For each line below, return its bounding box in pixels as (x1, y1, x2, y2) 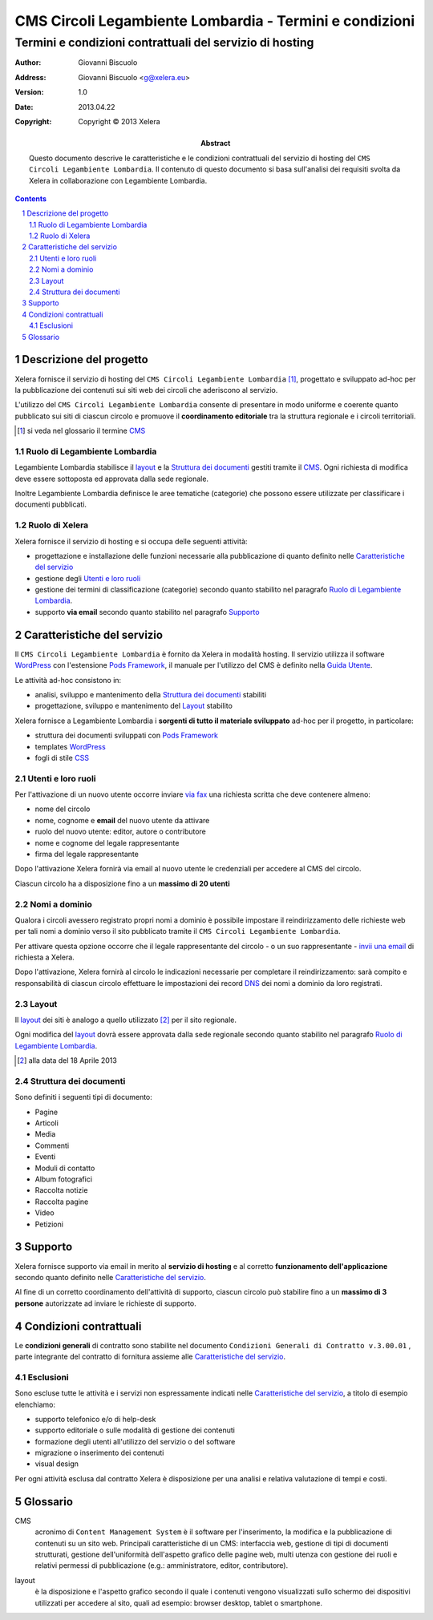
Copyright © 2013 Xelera (78, 116, 160, 126)
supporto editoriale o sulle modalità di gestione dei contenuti (34, 1425, 236, 1435)
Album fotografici (34, 1174, 92, 1184)
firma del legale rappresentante (34, 849, 140, 858)
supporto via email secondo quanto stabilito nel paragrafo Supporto (34, 607, 260, 616)
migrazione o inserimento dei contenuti (34, 1448, 164, 1458)
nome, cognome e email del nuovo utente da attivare (34, 815, 210, 825)
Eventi (34, 1152, 56, 1161)
